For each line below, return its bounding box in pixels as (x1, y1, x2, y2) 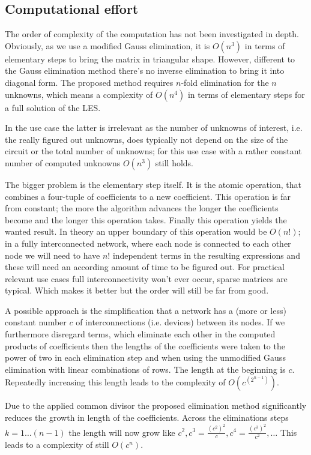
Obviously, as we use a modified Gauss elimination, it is (5, 39, 210, 52)
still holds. (155, 156, 194, 169)
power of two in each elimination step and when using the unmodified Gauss (5, 351, 286, 364)
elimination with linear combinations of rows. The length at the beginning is (5, 363, 286, 375)
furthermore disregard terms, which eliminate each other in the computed (5, 328, 276, 340)
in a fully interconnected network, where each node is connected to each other (5, 237, 291, 249)
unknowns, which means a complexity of (5, 88, 153, 100)
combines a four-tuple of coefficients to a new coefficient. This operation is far (5, 190, 291, 202)
